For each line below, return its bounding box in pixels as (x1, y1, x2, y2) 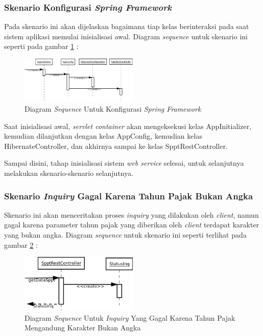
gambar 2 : (4, 239, 38, 250)
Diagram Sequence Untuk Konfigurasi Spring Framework (25, 104, 201, 114)
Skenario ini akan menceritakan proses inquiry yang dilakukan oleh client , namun (4, 209, 259, 220)
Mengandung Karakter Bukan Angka (25, 322, 141, 333)
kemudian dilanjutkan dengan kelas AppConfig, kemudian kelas (4, 131, 202, 141)
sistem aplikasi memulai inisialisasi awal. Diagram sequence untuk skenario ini (4, 31, 248, 41)
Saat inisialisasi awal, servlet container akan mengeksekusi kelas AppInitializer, (4, 120, 252, 131)
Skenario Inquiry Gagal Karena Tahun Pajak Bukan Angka (4, 189, 253, 202)
